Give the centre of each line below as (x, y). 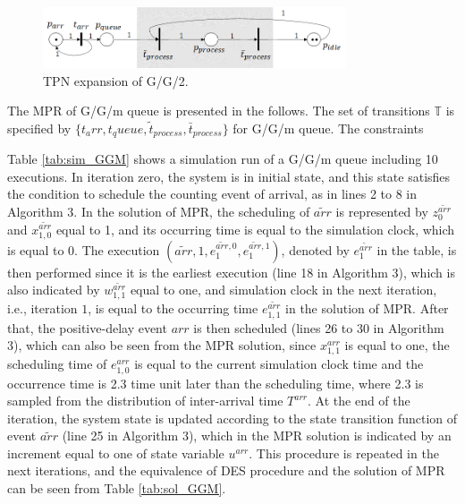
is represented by (382, 211)
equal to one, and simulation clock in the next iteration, (283, 290)
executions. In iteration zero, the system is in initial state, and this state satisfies (229, 176)
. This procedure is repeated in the (344, 453)
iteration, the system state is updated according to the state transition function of (232, 418)
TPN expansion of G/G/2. (116, 80)
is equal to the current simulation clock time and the (279, 364)
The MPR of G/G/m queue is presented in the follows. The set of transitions (219, 111)
